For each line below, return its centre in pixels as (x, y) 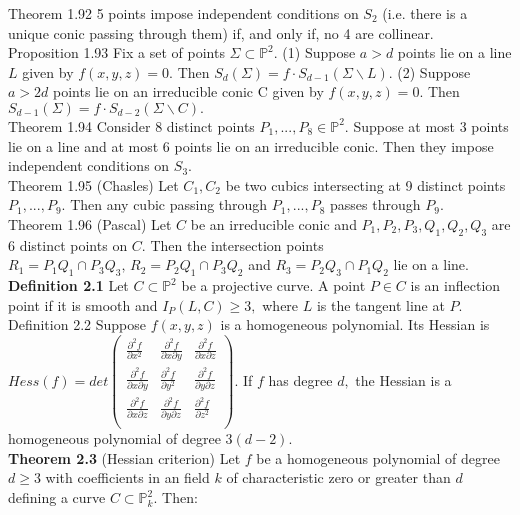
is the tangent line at (380, 304)
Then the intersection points (237, 244)
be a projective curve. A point (273, 285)
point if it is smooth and (83, 304)
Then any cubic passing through (169, 204)
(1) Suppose (319, 52)
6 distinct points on (68, 244)
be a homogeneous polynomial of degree (378, 457)
